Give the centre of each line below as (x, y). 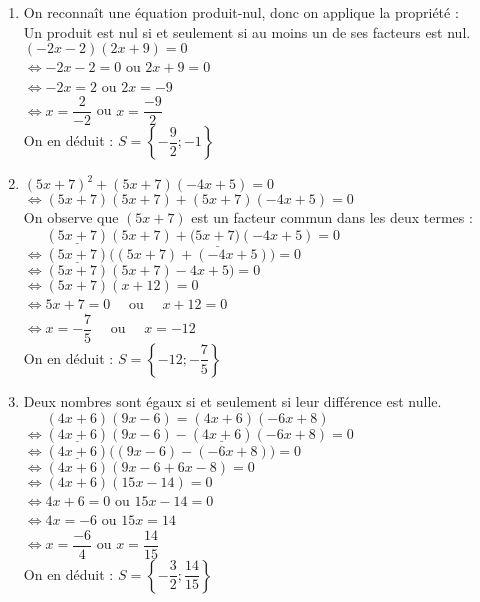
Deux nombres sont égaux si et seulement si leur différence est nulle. (232, 400)
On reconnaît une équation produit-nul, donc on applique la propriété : (241, 12)
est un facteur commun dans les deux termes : (332, 217)
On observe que (71, 217)
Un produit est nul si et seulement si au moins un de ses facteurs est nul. (247, 31)
